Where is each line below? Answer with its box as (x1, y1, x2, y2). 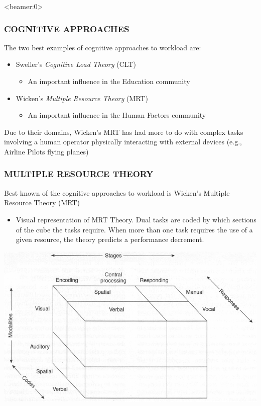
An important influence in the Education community (28, 76, 190, 86)
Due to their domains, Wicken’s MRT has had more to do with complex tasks (4, 126, 243, 137)
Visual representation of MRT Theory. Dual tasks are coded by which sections (16, 214, 256, 224)
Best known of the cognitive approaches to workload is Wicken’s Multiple (4, 187, 230, 198)
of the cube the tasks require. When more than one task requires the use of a (16, 224, 253, 234)
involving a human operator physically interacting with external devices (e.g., (4, 136, 242, 147)
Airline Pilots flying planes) (4, 146, 89, 156)
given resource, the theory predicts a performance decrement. (16, 234, 204, 245)
